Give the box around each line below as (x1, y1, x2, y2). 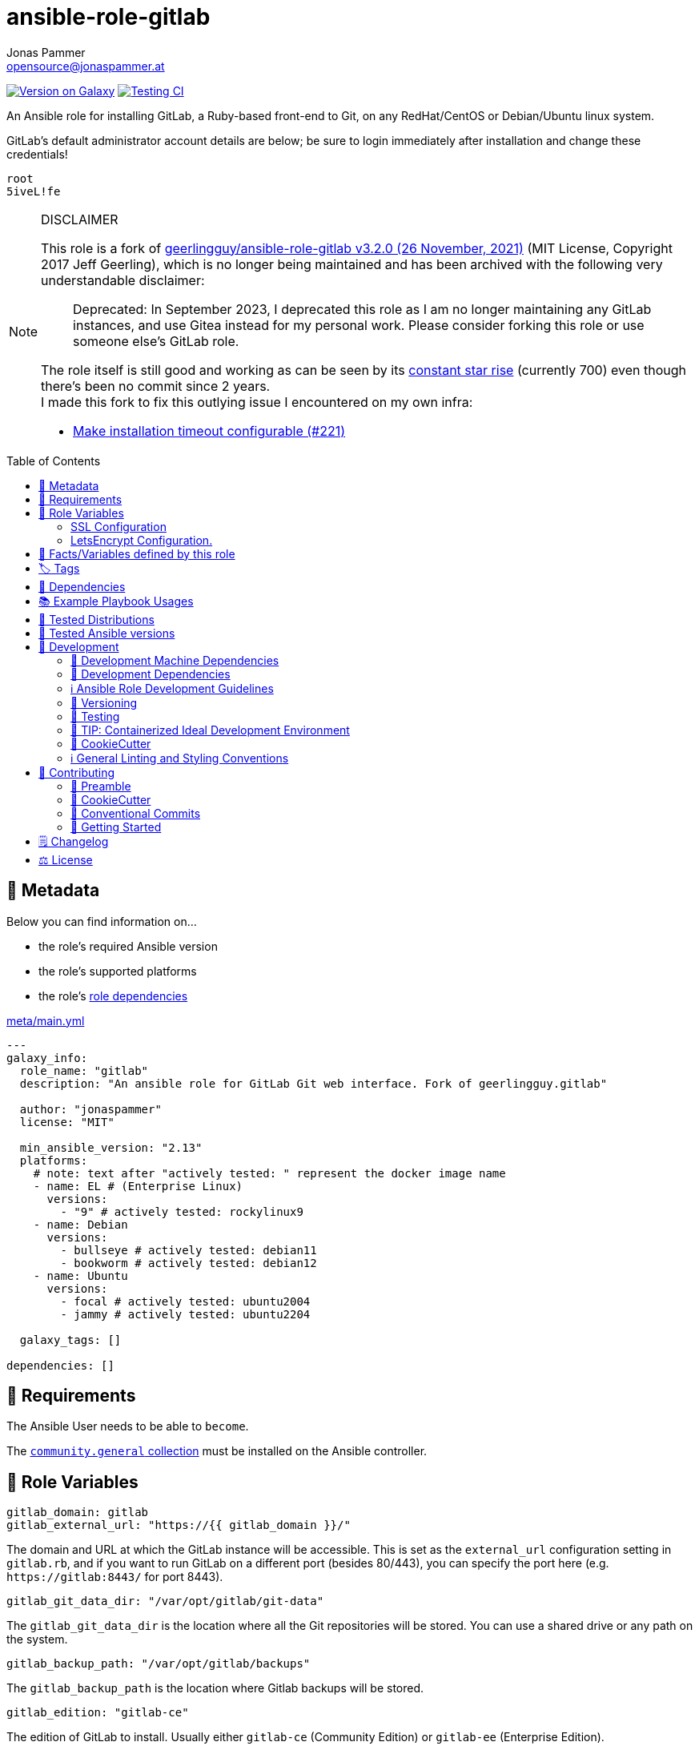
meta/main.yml (6, 1013, 85, 1028)
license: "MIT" (19, 1115, 114, 1128)
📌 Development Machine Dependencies (70, 653, 279, 667)
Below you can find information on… (6, 914, 197, 928)
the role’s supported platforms (38, 964, 197, 978)
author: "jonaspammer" (19, 1102, 162, 1116)
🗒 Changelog (38, 834, 109, 848)
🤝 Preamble (70, 778, 131, 793)
